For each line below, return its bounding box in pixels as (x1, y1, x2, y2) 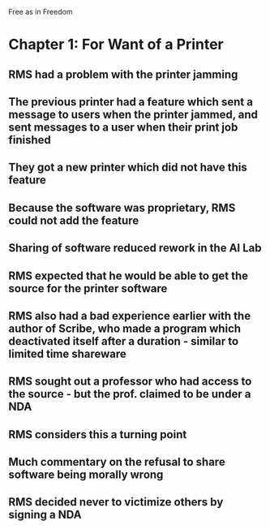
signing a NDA (8, 508, 82, 522)
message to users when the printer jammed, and (8, 107, 258, 121)
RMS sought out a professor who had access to (8, 375, 252, 389)
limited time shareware (8, 346, 127, 360)
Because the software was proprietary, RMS (8, 200, 236, 214)
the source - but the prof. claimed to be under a (8, 387, 251, 401)
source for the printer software (8, 282, 168, 295)
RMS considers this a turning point (8, 428, 187, 441)
